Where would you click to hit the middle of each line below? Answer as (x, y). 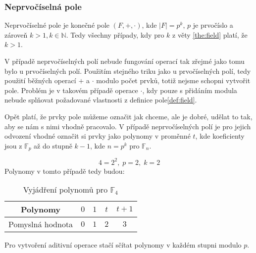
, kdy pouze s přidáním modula (190, 90)
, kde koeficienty (220, 136)
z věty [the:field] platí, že (210, 34)
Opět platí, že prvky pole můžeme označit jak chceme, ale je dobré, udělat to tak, (128, 116)
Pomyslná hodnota (41, 224)
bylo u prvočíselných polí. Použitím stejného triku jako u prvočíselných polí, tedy (128, 71)
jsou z (13, 145)
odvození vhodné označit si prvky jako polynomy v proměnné (98, 136)
